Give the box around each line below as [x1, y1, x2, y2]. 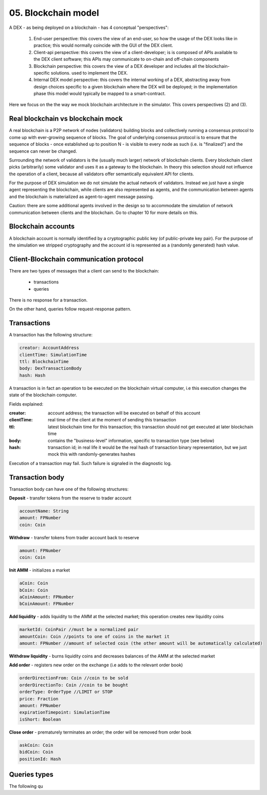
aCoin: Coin [19, 580, 49, 586]
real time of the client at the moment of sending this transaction [48, 417, 176, 423]
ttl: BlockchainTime [19, 359, 69, 364]
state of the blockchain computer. [9, 392, 77, 398]
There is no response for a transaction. [9, 297, 88, 303]
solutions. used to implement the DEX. [51, 70, 128, 76]
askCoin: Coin [19, 742, 53, 748]
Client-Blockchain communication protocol [9, 255, 144, 263]
